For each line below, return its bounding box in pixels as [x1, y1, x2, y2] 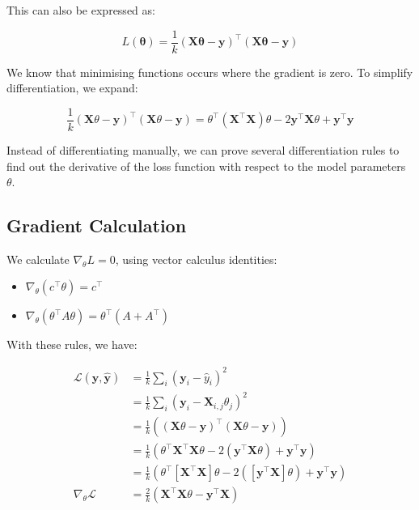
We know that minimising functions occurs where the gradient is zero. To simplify [6, 63, 413, 80]
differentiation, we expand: [6, 79, 138, 96]
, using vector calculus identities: [115, 250, 277, 267]
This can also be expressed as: [6, 2, 155, 18]
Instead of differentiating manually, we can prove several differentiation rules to [6, 141, 400, 158]
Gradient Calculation [6, 213, 187, 238]
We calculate [6, 250, 70, 267]
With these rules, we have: [6, 336, 138, 353]
